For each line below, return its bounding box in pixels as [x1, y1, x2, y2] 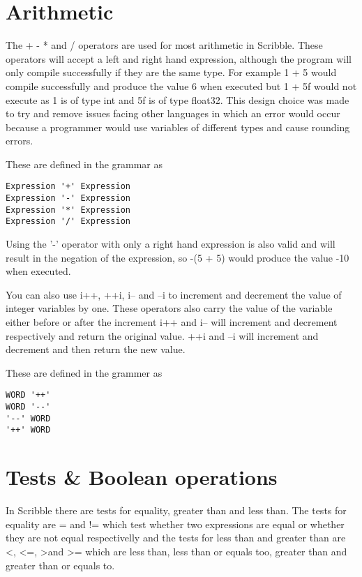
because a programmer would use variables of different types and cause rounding [6, 119, 350, 134]
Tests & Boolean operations [6, 463, 278, 491]
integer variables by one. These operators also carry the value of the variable [6, 301, 333, 315]
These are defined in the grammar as [6, 156, 163, 171]
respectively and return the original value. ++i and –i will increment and [6, 328, 319, 343]
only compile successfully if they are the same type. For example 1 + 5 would [6, 65, 337, 80]
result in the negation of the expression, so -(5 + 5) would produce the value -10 [6, 250, 349, 264]
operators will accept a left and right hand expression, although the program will [6, 51, 352, 66]
